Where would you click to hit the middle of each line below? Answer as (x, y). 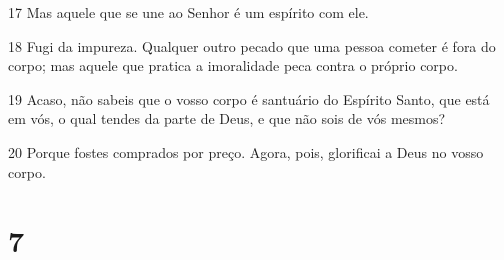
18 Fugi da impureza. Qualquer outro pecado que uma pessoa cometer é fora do (252, 45)
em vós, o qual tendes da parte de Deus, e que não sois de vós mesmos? (227, 118)
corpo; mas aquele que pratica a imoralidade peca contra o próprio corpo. (233, 65)
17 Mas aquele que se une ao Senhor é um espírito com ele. (188, 12)
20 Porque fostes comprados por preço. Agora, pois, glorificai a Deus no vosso (246, 151)
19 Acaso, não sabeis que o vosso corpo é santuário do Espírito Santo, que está (249, 98)
